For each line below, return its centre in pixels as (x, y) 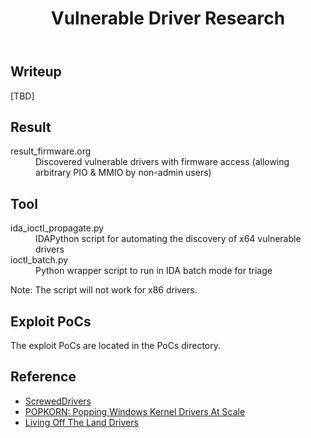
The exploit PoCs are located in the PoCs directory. (116, 346)
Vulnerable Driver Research (168, 18)
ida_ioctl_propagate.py (57, 228)
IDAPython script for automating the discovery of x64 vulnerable (168, 239)
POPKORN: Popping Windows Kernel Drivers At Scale (135, 411)
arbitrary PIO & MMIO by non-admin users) (123, 173)
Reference (43, 377)
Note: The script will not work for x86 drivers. (104, 290)
